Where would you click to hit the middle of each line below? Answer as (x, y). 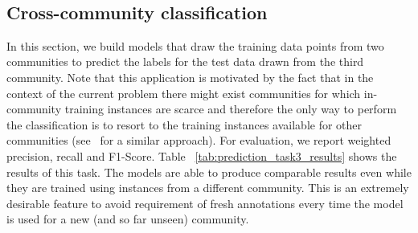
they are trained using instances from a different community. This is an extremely (208, 188)
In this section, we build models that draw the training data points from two (195, 45)
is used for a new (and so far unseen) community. (128, 219)
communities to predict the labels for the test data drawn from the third (185, 61)
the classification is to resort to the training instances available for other (184, 124)
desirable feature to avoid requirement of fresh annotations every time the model (205, 203)
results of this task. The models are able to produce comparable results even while (209, 172)
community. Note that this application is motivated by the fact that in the (190, 77)
